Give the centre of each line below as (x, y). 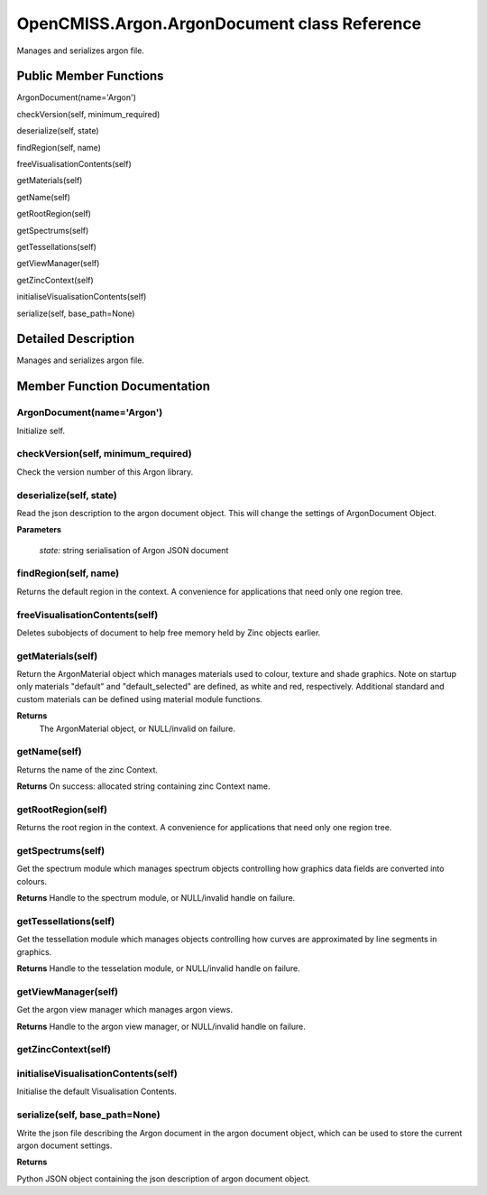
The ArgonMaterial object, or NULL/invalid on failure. (138, 728)
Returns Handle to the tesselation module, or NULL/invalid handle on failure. (159, 968)
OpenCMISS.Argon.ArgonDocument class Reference (219, 23)
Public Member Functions (90, 76)
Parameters (39, 530)
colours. (32, 881)
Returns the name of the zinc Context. (87, 769)
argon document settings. (64, 1145)
